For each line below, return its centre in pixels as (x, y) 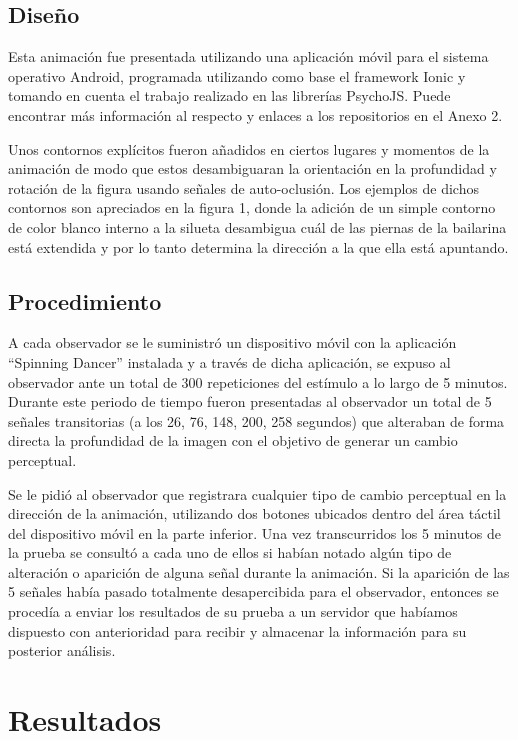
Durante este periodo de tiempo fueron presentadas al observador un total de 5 (250, 401)
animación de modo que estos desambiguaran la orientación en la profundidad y (252, 168)
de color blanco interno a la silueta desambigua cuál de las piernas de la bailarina (257, 226)
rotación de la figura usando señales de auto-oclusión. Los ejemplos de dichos (243, 187)
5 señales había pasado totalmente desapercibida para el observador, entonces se (253, 591)
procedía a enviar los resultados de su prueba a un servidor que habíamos (233, 611)
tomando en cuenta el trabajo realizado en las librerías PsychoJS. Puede (229, 95)
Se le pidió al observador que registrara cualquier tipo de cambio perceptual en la (257, 493)
